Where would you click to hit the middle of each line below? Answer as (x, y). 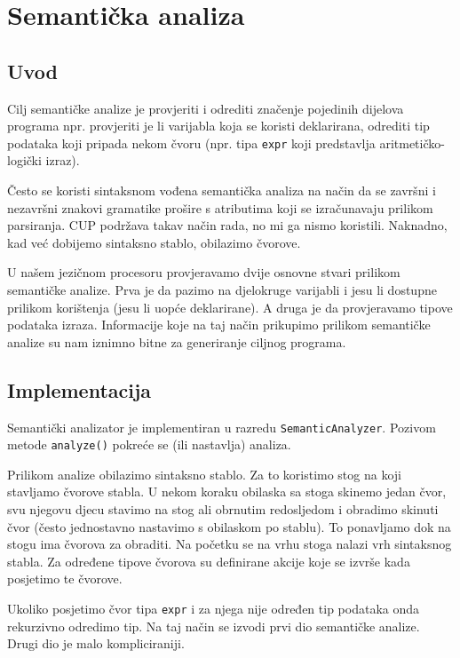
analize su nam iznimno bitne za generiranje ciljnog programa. (177, 341)
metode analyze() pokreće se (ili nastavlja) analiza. (149, 444)
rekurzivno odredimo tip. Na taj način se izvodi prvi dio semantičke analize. (214, 626)
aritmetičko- (412, 143)
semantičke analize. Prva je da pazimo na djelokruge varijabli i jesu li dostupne (222, 289)
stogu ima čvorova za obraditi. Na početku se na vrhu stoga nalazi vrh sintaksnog (230, 544)
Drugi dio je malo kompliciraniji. (96, 643)
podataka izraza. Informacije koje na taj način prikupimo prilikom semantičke (219, 325)
